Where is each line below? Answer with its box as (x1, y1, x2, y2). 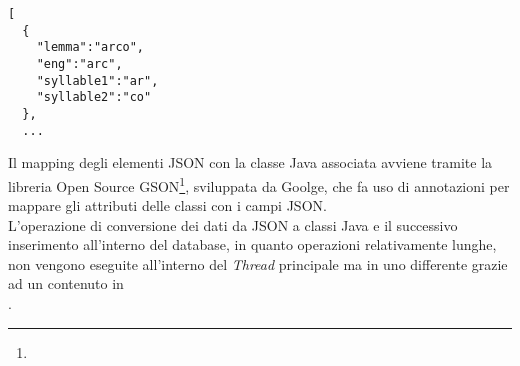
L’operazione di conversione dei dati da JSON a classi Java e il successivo (8, 214, 458, 235)
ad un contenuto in (8, 273, 124, 294)
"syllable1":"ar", (36, 73, 159, 88)
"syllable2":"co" (36, 90, 152, 105)
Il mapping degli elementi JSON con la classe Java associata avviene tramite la (8, 152, 493, 173)
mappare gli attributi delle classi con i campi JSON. (8, 195, 327, 216)
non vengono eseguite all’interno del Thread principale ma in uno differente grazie (8, 253, 508, 274)
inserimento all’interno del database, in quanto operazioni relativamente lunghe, (8, 234, 497, 255)
